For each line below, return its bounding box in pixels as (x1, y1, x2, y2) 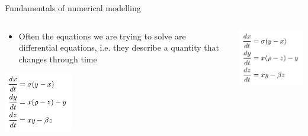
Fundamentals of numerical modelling (5, 2, 141, 14)
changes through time (18, 52, 97, 65)
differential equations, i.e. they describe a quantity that (18, 41, 219, 54)
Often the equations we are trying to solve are (18, 29, 186, 42)
